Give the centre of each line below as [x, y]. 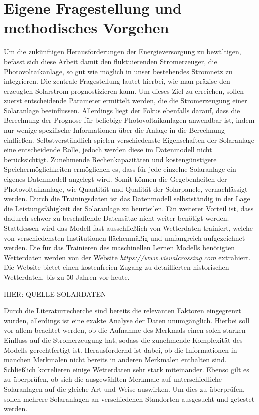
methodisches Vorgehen [87, 28]
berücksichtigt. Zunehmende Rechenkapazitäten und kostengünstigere [110, 159]
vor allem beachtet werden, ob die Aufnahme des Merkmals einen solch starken [125, 330]
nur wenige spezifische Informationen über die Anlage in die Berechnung [114, 130]
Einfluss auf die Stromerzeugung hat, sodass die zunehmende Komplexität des [123, 339]
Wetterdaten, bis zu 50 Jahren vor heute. [67, 276]
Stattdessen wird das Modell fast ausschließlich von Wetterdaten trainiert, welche [129, 228]
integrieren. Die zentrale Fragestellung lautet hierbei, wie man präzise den [117, 81]
